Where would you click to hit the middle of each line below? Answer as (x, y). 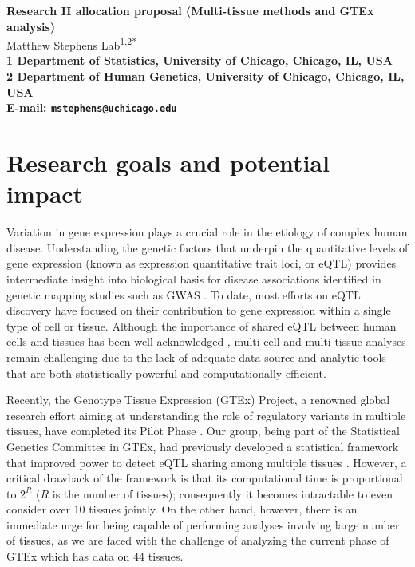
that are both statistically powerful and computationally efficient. (166, 373)
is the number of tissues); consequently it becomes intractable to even (223, 493)
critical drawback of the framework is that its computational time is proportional (205, 478)
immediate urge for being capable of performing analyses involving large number (203, 524)
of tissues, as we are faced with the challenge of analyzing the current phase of (198, 540)
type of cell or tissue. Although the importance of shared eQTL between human (202, 325)
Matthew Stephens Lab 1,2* (71, 44)
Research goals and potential (168, 163)
